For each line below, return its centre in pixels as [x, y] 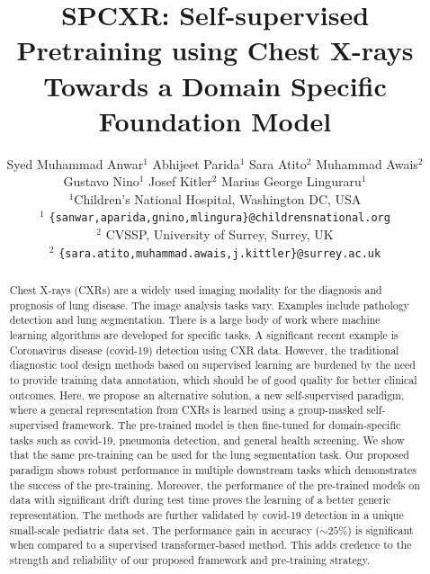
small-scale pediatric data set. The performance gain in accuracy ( [165, 529]
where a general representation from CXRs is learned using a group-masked [186, 410]
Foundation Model [215, 120]
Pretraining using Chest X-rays [215, 50]
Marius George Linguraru [291, 181]
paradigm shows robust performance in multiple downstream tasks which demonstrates [213, 470]
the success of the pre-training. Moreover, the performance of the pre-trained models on [215, 484]
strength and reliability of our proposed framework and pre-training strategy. [190, 559]
